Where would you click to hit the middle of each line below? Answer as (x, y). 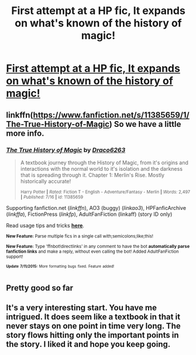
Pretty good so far (39, 288)
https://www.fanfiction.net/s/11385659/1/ (111, 115)
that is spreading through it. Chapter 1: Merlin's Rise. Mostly (92, 175)
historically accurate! (46, 181)
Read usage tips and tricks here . (45, 225)
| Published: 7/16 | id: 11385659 (52, 197)
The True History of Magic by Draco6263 (66, 150)
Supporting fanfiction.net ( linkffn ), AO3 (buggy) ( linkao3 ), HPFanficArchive (96, 208)
